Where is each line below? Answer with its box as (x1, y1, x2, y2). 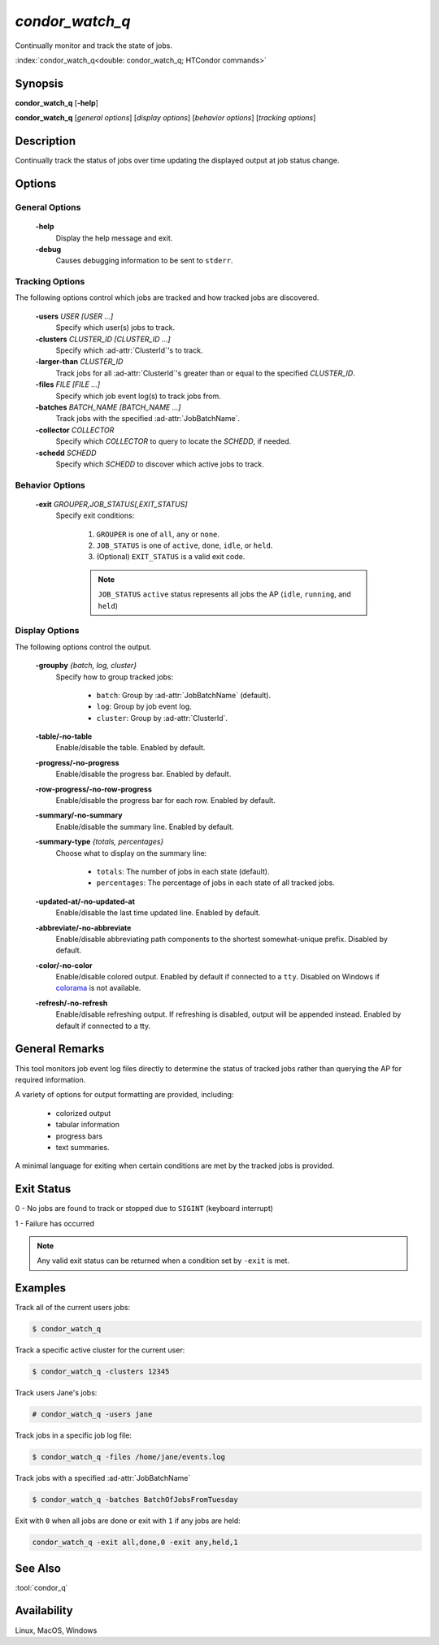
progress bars (55, 1131, 103, 1141)
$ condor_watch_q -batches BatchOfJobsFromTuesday (32, 1495, 239, 1504)
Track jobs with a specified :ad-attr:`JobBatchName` (15, 1474, 191, 1483)
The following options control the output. (15, 642, 152, 652)
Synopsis (15, 76, 64, 90)
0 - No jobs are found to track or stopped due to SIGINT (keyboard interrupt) (15, 1204, 274, 1213)
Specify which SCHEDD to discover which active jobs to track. (55, 459, 264, 469)
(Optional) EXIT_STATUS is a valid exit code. (96, 552, 246, 562)
